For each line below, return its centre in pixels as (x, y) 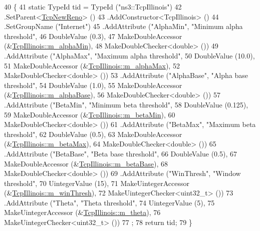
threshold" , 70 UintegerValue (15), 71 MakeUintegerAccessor (97, 183)
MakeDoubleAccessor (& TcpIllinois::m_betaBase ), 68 (86, 163)
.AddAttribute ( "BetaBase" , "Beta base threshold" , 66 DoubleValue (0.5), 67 (121, 153)
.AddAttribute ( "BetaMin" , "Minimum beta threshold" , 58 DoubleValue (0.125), (126, 104)
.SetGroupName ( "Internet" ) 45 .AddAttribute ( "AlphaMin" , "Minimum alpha (123, 26)
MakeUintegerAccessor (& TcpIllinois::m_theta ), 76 (82, 212)
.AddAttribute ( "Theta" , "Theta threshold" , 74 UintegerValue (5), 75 (109, 202)
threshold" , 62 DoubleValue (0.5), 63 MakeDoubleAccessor (93, 134)
